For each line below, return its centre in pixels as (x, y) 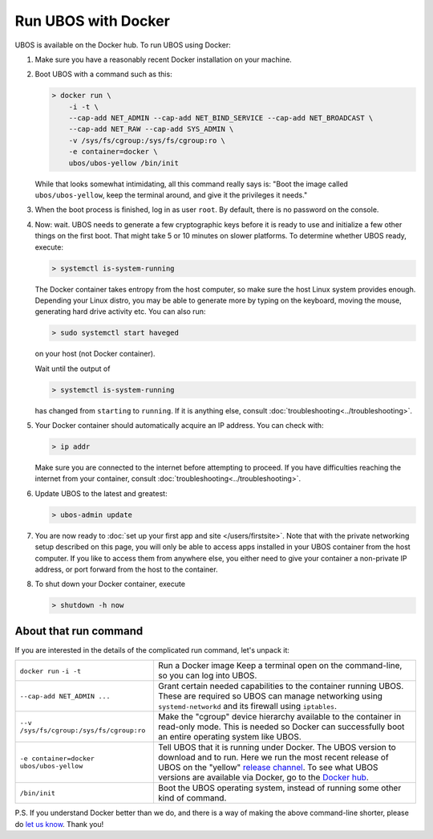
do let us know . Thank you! (59, 824)
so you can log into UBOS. (207, 676)
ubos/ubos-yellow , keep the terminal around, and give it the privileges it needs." (171, 195)
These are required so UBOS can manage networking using (270, 696)
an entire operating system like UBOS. (230, 737)
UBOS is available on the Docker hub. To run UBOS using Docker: (123, 45)
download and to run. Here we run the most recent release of (273, 757)
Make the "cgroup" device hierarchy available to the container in (279, 717)
